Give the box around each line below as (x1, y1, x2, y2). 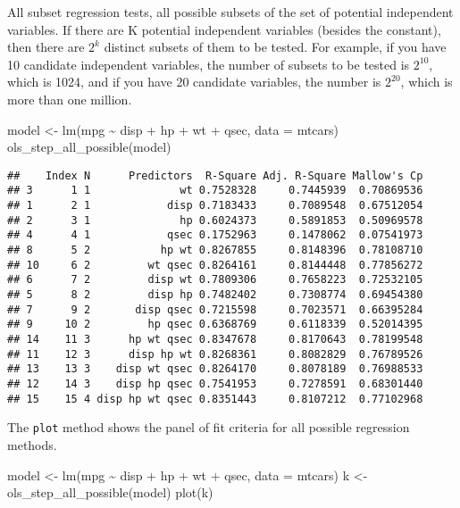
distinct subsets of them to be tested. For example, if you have (104, 37, 447, 56)
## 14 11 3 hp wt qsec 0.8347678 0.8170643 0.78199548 (7, 332, 423, 346)
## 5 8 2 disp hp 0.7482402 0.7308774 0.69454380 (7, 288, 423, 301)
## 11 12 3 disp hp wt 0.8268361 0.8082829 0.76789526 (7, 347, 423, 361)
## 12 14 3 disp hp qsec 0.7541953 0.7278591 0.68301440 (7, 377, 423, 390)
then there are (7, 37, 85, 56)
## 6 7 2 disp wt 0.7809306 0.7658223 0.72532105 (7, 273, 423, 287)
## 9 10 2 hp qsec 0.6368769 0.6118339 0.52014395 (7, 318, 423, 331)
